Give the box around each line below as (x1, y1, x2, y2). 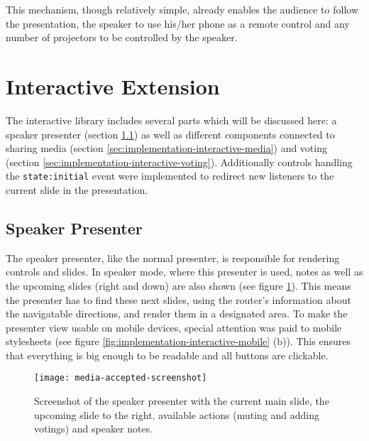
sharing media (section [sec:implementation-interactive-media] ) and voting (6, 141, 327, 156)
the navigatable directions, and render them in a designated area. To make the (6, 306, 348, 321)
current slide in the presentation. (6, 182, 148, 197)
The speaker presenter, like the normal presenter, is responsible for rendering (6, 250, 340, 265)
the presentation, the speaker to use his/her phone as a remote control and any (6, 16, 350, 31)
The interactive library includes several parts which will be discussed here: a (6, 112, 337, 127)
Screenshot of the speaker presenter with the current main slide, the (34, 393, 329, 408)
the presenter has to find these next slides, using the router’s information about (6, 292, 351, 307)
